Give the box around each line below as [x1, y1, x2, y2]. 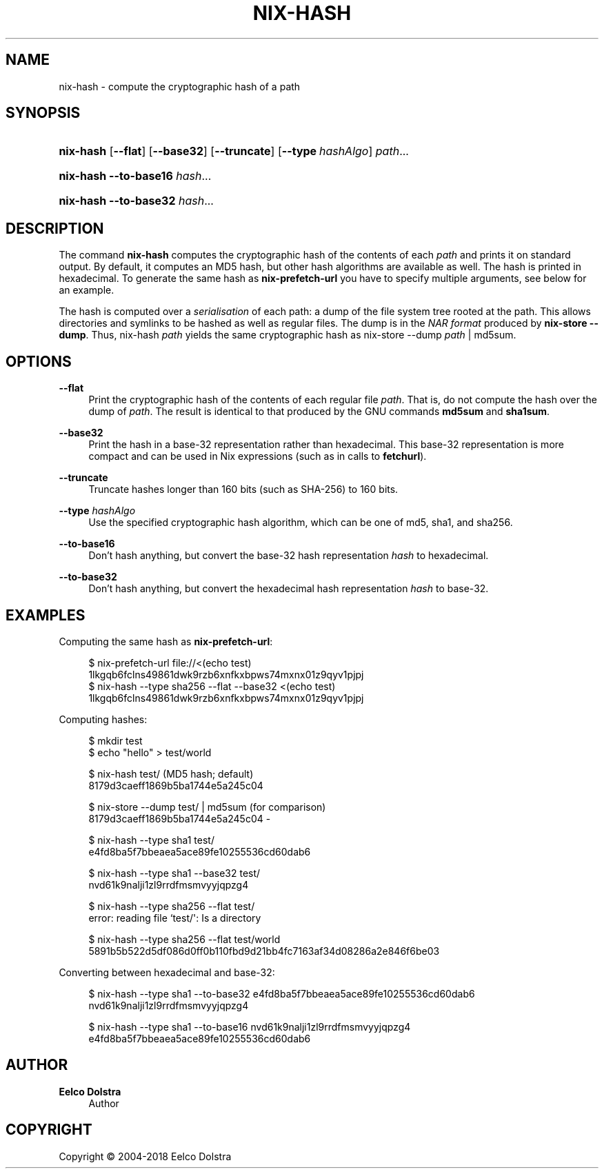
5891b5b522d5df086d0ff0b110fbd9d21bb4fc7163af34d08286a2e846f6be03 [88, 944, 440, 957]
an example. [59, 284, 114, 296]
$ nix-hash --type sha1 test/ [88, 833, 214, 846]
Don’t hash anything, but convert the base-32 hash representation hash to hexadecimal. [88, 549, 489, 562]
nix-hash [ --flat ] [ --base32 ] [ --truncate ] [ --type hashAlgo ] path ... [59, 144, 409, 159]
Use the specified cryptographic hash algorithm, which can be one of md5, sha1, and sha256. [88, 516, 513, 529]
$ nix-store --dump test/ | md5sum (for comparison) [88, 800, 326, 813]
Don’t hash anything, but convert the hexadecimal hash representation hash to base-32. [88, 583, 489, 595]
